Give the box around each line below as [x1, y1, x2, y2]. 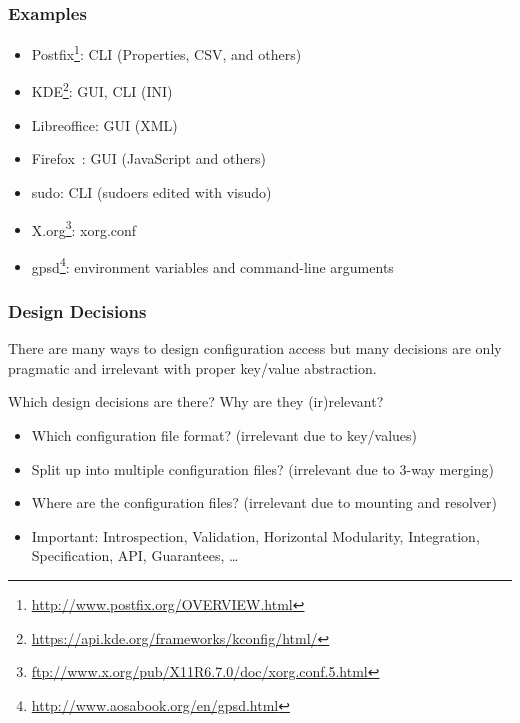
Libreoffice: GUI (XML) [31, 114, 178, 135]
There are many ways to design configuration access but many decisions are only [8, 338, 502, 359]
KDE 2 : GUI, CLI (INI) [31, 78, 173, 102]
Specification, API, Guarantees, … [31, 545, 239, 566]
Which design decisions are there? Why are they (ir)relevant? [8, 391, 384, 412]
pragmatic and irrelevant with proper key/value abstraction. [8, 357, 377, 378]
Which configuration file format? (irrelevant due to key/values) [31, 425, 418, 445]
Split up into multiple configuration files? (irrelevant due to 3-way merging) [31, 458, 495, 479]
